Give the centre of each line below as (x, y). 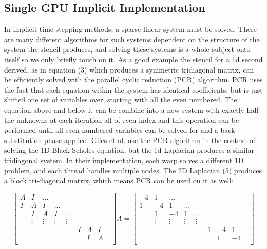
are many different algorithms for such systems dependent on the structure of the (132, 39)
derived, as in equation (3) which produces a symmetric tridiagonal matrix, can (129, 69)
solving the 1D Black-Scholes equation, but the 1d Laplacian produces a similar (129, 150)
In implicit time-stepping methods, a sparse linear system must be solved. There (130, 29)
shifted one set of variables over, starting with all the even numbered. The (121, 100)
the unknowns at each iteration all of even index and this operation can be (122, 120)
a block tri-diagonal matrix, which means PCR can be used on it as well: (119, 180)
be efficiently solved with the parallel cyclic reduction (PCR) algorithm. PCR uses (133, 79)
